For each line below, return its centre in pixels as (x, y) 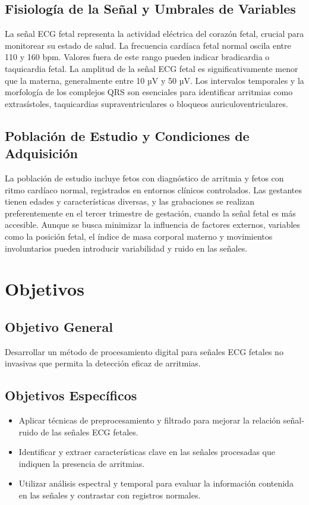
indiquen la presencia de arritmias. (82, 463)
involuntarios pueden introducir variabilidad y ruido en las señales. (126, 248)
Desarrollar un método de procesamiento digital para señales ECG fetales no (144, 351)
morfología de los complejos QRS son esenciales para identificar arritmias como (149, 92)
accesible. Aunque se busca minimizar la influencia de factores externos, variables (152, 225)
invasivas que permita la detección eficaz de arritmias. (103, 363)
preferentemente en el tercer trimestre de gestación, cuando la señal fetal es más (150, 213)
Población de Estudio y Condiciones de (127, 135)
